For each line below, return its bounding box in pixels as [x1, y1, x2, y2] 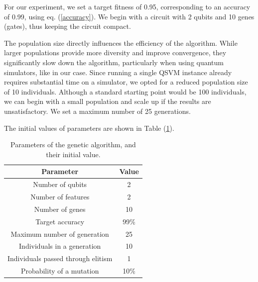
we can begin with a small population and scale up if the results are [4, 96, 211, 106]
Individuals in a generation [19, 241, 101, 251]
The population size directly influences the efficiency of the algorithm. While [4, 37, 238, 48]
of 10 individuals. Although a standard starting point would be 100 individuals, [4, 86, 247, 96]
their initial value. [46, 149, 101, 159]
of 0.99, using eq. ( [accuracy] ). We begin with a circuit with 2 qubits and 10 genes [4, 11, 255, 21]
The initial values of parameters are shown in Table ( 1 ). [4, 122, 174, 133]
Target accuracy [35, 216, 85, 226]
